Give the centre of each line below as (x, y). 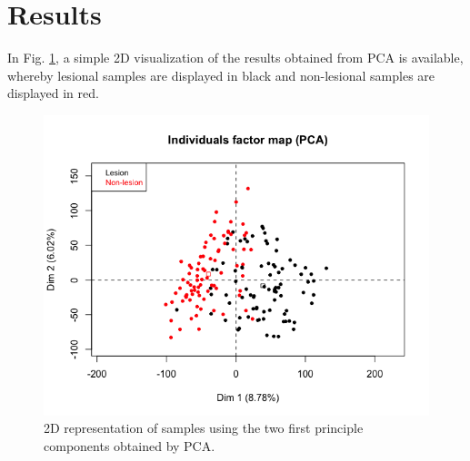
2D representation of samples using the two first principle (204, 428)
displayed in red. (53, 93)
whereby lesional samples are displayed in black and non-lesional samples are (221, 75)
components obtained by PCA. (130, 445)
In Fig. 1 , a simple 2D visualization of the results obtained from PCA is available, (235, 58)
